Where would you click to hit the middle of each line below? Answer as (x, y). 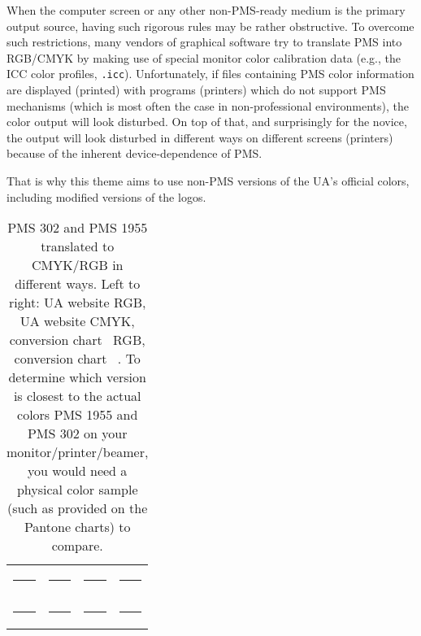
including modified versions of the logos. (106, 196)
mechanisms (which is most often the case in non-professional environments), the (208, 105)
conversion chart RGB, (77, 340)
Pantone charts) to (77, 527)
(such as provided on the (78, 508)
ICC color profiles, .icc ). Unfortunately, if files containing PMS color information (210, 74)
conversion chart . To (77, 359)
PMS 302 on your (77, 433)
